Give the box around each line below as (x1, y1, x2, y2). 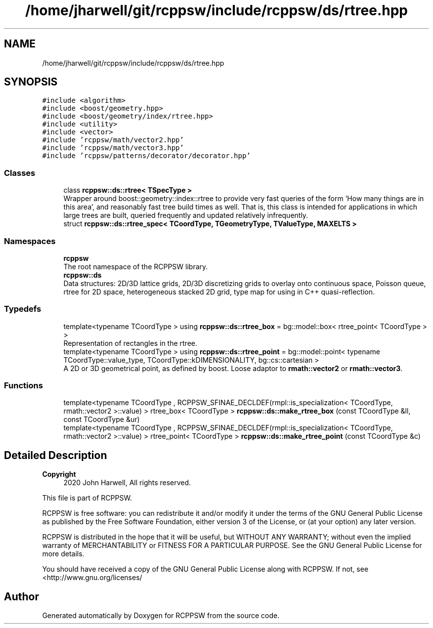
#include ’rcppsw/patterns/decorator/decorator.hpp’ (42, 152, 251, 160)
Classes (4, 167, 36, 178)
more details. (42, 549, 85, 558)
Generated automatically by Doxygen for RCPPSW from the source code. (42, 611, 280, 620)
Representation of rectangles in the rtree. (63, 338, 198, 347)
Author (4, 590, 39, 603)
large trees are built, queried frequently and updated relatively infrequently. (63, 211, 308, 220)
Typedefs (4, 304, 42, 314)
